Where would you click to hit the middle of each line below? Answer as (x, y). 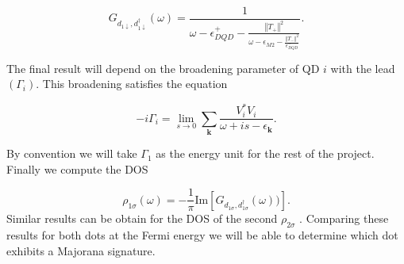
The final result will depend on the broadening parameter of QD (163, 68)
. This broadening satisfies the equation (132, 84)
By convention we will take (72, 153)
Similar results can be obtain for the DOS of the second (142, 218)
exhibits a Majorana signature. (81, 250)
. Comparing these (344, 218)
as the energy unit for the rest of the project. (265, 153)
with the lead (363, 68)
